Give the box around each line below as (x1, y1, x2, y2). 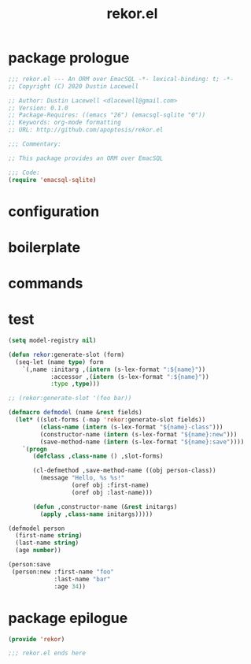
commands (8, 275, 83, 292)
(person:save (8, 561, 51, 569)
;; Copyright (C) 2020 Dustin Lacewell (8, 82, 139, 91)
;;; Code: (8, 169, 41, 176)
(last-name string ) (15, 539, 79, 547)
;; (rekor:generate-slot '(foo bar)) (8, 395, 132, 402)
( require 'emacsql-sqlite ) (8, 176, 97, 184)
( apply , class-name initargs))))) (39, 510, 153, 518)
